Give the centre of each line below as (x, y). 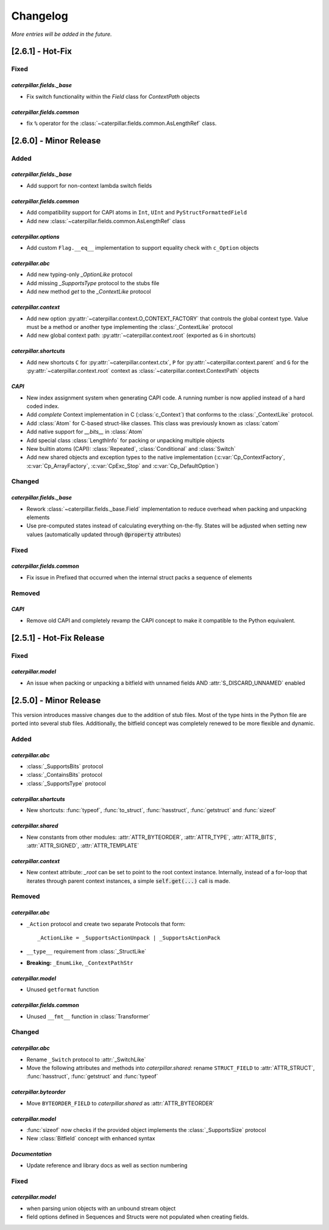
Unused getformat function (63, 989)
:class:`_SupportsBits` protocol (65, 766)
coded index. (43, 406)
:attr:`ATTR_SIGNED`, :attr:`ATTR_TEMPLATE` (83, 845)
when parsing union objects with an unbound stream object (101, 1208)
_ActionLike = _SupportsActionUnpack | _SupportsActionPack (129, 938)
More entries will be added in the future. (62, 34)
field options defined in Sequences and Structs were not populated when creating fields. (138, 1217)
